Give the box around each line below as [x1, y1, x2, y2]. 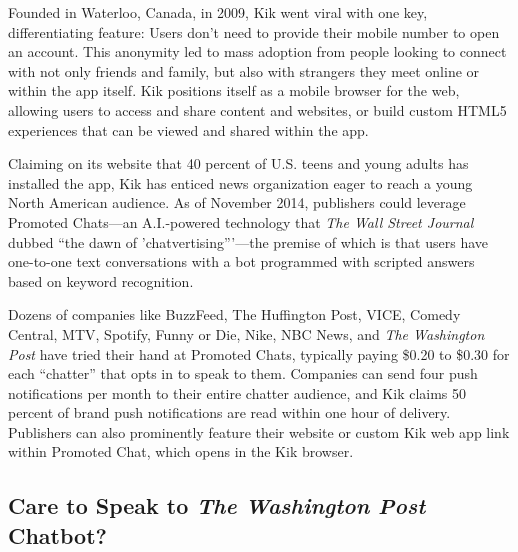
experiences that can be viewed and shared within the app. [8, 119, 369, 140]
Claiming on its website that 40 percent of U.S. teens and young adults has [8, 153, 469, 174]
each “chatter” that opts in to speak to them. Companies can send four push [8, 363, 478, 384]
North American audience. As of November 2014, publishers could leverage [8, 192, 466, 213]
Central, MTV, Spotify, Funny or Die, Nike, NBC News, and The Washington [8, 323, 485, 344]
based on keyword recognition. [8, 270, 194, 291]
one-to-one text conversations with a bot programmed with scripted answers [8, 251, 475, 272]
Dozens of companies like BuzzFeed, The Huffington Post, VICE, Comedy [8, 304, 461, 325]
